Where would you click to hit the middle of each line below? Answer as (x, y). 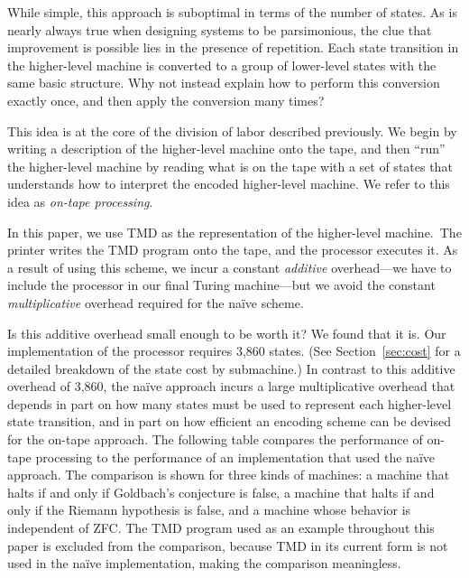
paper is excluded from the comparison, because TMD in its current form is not (228, 545)
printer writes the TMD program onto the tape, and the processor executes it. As (233, 250)
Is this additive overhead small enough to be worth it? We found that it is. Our (227, 333)
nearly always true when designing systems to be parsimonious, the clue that (220, 29)
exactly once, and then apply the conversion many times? (166, 100)
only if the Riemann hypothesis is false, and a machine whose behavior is (209, 510)
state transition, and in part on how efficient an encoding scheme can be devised (229, 421)
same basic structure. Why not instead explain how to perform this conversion (224, 83)
